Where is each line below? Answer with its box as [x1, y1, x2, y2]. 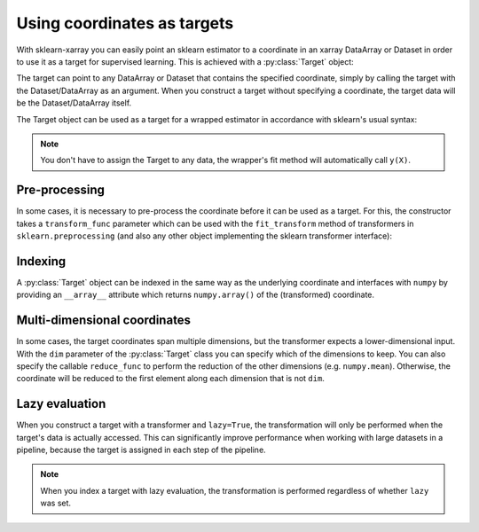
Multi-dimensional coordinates [16, 313, 191, 328]
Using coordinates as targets [16, 13, 234, 33]
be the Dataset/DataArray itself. [16, 98, 132, 108]
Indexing [16, 254, 67, 269]
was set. [40, 497, 71, 509]
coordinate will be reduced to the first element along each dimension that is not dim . [16, 373, 326, 384]
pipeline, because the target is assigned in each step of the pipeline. [16, 444, 266, 456]
